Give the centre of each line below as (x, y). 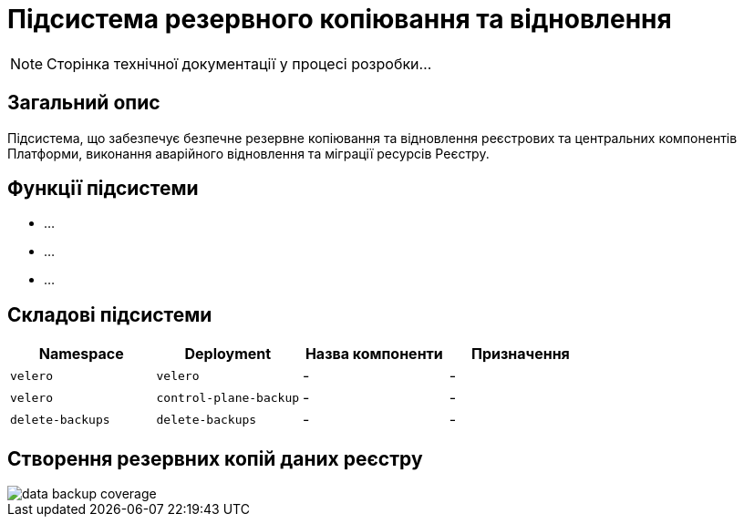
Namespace (81, 354)
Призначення (521, 354)
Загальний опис (84, 103)
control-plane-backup (228, 397)
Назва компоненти (374, 354)
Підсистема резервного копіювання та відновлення (340, 19)
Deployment (228, 354)
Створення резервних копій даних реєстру (215, 458)
